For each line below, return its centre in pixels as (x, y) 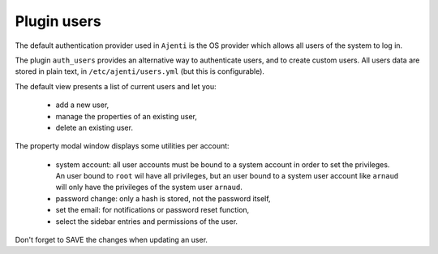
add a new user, (82, 105)
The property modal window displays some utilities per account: (122, 146)
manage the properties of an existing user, (127, 116)
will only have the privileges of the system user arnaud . (149, 187)
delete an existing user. (94, 127)
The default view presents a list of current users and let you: (116, 86)
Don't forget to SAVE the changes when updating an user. (112, 240)
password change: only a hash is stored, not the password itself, (163, 198)
